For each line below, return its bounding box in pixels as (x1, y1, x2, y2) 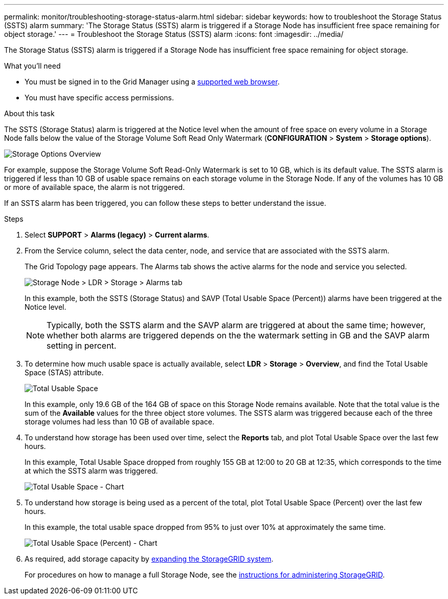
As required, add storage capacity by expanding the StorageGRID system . (25, 554, 274, 563)
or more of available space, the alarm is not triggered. (4, 183, 185, 191)
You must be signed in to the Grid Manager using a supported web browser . (25, 77, 280, 86)
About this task (4, 109, 55, 118)
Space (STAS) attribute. (25, 368, 104, 377)
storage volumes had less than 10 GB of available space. (25, 417, 214, 426)
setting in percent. (47, 340, 117, 351)
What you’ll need (4, 61, 61, 70)
